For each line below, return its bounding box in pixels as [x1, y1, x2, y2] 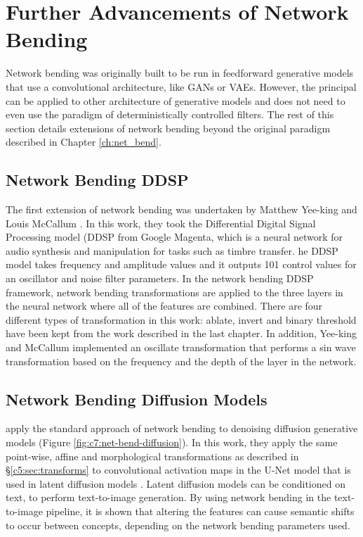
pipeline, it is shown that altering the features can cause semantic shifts [46, 503, 355, 518]
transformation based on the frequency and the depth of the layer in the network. [6, 353, 357, 368]
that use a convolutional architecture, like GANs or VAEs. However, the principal [6, 79, 357, 94]
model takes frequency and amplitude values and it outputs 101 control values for [6, 257, 357, 272]
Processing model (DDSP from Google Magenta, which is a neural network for [6, 229, 343, 244]
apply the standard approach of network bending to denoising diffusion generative [6, 421, 358, 436]
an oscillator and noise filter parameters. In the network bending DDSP [6, 271, 314, 286]
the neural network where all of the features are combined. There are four [6, 298, 323, 313]
